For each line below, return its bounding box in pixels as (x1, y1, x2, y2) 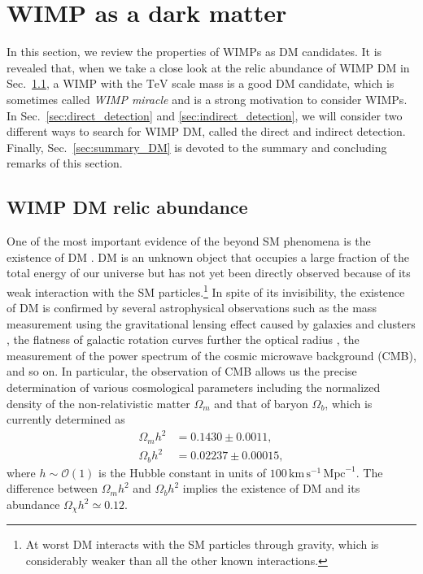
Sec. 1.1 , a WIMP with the (7, 75, 143, 92)
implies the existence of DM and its (182, 480, 360, 497)
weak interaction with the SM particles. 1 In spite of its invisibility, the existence (7, 280, 405, 300)
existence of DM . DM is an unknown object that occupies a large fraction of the (7, 248, 409, 265)
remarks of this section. (7, 154, 123, 172)
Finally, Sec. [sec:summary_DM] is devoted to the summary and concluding (7, 138, 387, 155)
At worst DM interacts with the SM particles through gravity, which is (25, 536, 379, 553)
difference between (7, 480, 98, 497)
